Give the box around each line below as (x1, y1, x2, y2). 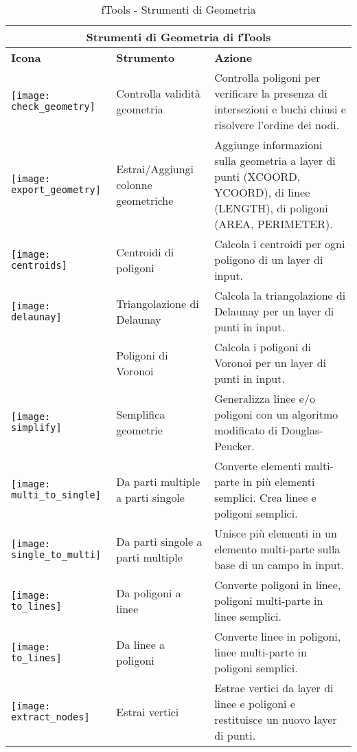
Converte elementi (214, 458, 301, 474)
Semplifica (116, 406, 165, 422)
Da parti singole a (116, 533, 203, 549)
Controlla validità (116, 85, 200, 101)
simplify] (11, 422, 62, 433)
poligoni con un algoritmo (214, 406, 338, 422)
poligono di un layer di (214, 252, 323, 267)
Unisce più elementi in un (214, 525, 337, 541)
